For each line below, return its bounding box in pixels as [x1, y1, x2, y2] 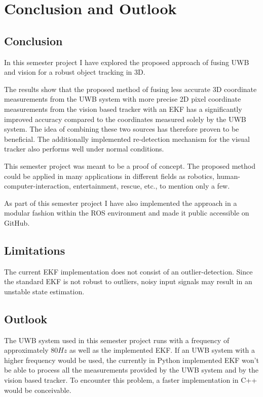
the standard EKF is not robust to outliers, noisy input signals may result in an [4, 276, 252, 287]
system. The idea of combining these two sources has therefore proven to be [4, 124, 239, 134]
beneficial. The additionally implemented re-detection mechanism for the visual [4, 133, 250, 144]
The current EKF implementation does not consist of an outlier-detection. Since [4, 266, 253, 277]
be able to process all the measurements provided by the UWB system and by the [4, 364, 259, 375]
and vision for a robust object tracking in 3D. [4, 67, 145, 77]
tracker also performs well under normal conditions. [4, 143, 164, 154]
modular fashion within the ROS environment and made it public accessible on [4, 207, 249, 218]
